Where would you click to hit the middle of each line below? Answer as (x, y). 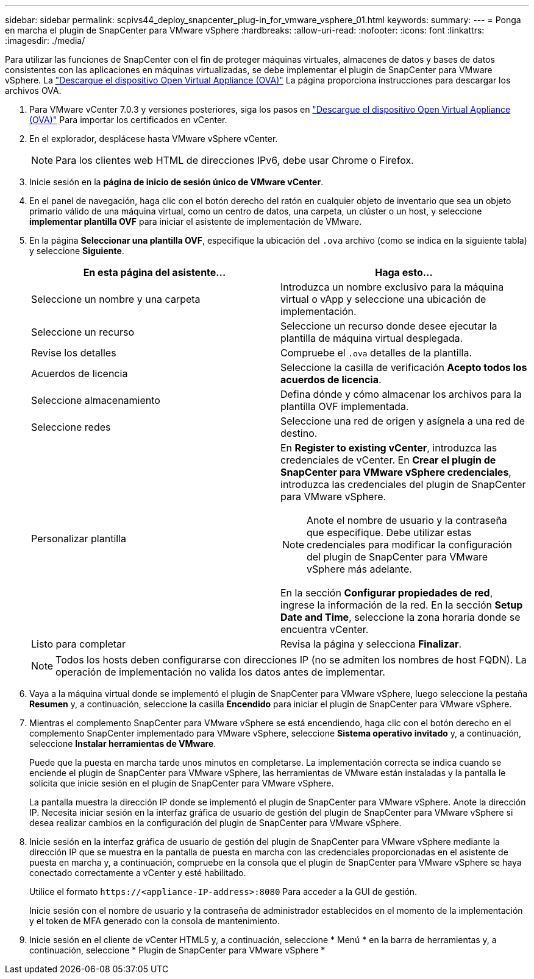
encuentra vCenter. (325, 629)
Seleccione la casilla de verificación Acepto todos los (404, 367)
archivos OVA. (33, 90)
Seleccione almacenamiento (96, 400)
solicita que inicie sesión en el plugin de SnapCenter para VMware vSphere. (182, 783)
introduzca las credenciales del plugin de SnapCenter (403, 484)
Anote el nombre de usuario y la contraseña (407, 520)
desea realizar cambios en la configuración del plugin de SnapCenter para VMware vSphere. (215, 823)
